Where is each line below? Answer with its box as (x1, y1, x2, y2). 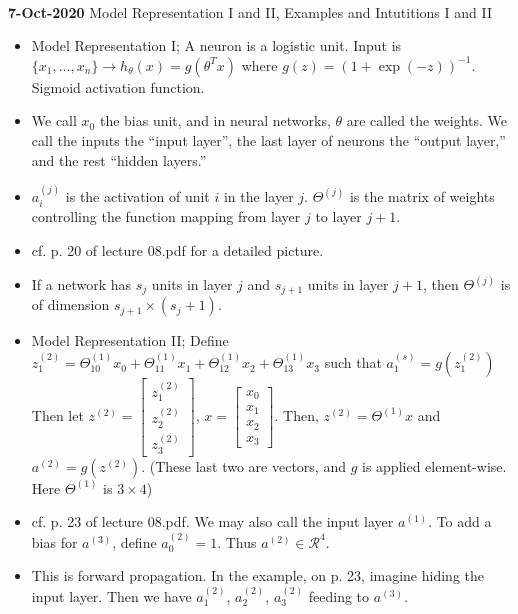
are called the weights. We (346, 110, 508, 131)
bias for (31, 531, 78, 552)
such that (324, 352, 382, 373)
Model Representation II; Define (31, 330, 229, 351)
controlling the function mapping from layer (31, 206, 301, 227)
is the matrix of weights (349, 185, 495, 206)
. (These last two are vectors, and (141, 455, 346, 476)
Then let (31, 404, 84, 425)
